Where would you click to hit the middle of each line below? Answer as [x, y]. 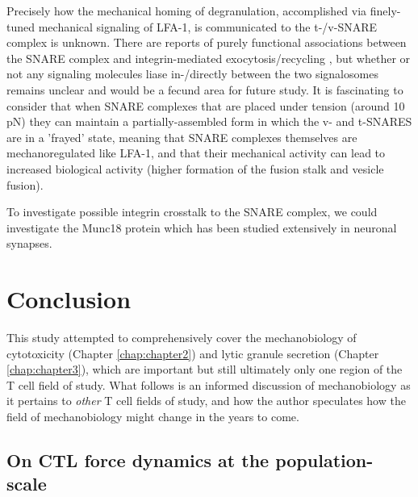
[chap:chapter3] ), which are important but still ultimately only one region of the [205, 369]
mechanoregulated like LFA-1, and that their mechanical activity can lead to [196, 153]
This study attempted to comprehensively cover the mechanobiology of [182, 338]
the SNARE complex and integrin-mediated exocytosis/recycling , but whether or [209, 58]
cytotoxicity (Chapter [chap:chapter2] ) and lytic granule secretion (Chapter [193, 353]
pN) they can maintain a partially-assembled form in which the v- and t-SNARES [209, 121]
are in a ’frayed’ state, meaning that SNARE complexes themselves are [182, 137]
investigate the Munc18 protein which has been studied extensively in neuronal [202, 227]
